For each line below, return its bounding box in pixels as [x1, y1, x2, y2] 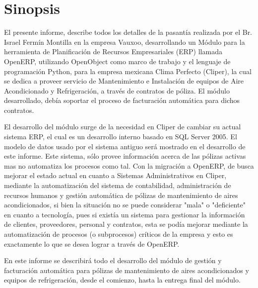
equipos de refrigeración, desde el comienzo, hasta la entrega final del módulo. [4, 275, 241, 285]
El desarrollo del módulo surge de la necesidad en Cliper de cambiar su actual [4, 121, 241, 132]
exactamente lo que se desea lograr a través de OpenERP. [4, 238, 180, 249]
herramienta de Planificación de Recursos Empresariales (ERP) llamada [4, 46, 222, 57]
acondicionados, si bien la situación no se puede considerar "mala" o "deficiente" [4, 199, 246, 210]
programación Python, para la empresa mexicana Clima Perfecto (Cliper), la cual [4, 66, 252, 76]
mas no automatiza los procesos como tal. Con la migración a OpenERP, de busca [4, 160, 254, 171]
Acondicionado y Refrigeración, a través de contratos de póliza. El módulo [4, 85, 230, 96]
